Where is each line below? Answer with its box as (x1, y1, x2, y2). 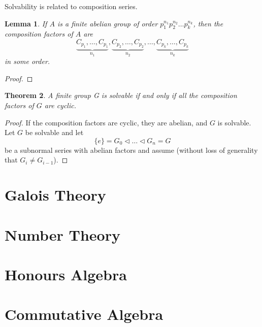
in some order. (5, 56, 50, 67)
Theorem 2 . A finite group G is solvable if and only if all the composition (5, 90, 237, 101)
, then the (193, 18, 223, 28)
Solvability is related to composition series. (5, 1, 138, 11)
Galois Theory (5, 184, 106, 205)
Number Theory (5, 224, 120, 245)
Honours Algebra (5, 264, 127, 284)
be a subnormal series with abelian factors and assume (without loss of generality (5, 144, 258, 155)
